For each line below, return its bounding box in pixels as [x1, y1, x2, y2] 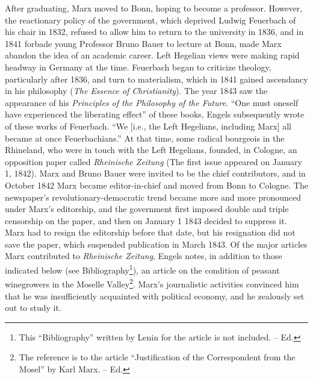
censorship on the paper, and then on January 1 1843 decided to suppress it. [5, 214, 287, 227]
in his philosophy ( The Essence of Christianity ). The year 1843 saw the [5, 84, 268, 97]
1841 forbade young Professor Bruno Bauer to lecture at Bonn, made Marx [5, 37, 282, 49]
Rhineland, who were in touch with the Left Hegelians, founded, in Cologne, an [5, 143, 297, 156]
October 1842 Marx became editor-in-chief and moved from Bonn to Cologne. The [5, 178, 308, 191]
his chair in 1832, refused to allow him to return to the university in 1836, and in [5, 25, 304, 38]
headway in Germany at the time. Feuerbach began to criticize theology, [5, 60, 271, 73]
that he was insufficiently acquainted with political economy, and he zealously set [5, 289, 305, 302]
